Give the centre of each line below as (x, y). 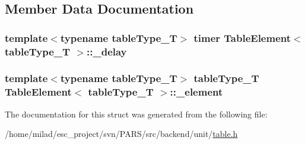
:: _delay (107, 51)
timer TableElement (242, 37)
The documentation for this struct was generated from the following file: (136, 114)
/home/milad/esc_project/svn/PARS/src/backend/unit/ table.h (121, 134)
